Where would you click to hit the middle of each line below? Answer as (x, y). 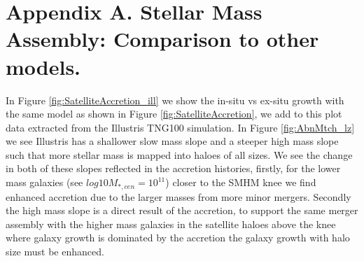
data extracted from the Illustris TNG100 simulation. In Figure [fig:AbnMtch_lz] (180, 127)
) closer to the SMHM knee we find (241, 182)
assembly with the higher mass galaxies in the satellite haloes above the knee (171, 224)
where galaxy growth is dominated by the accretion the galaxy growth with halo (178, 238)
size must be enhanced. (55, 251)
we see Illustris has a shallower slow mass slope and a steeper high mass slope (172, 141)
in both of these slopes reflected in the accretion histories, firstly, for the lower (173, 168)
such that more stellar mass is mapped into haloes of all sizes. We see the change (179, 154)
